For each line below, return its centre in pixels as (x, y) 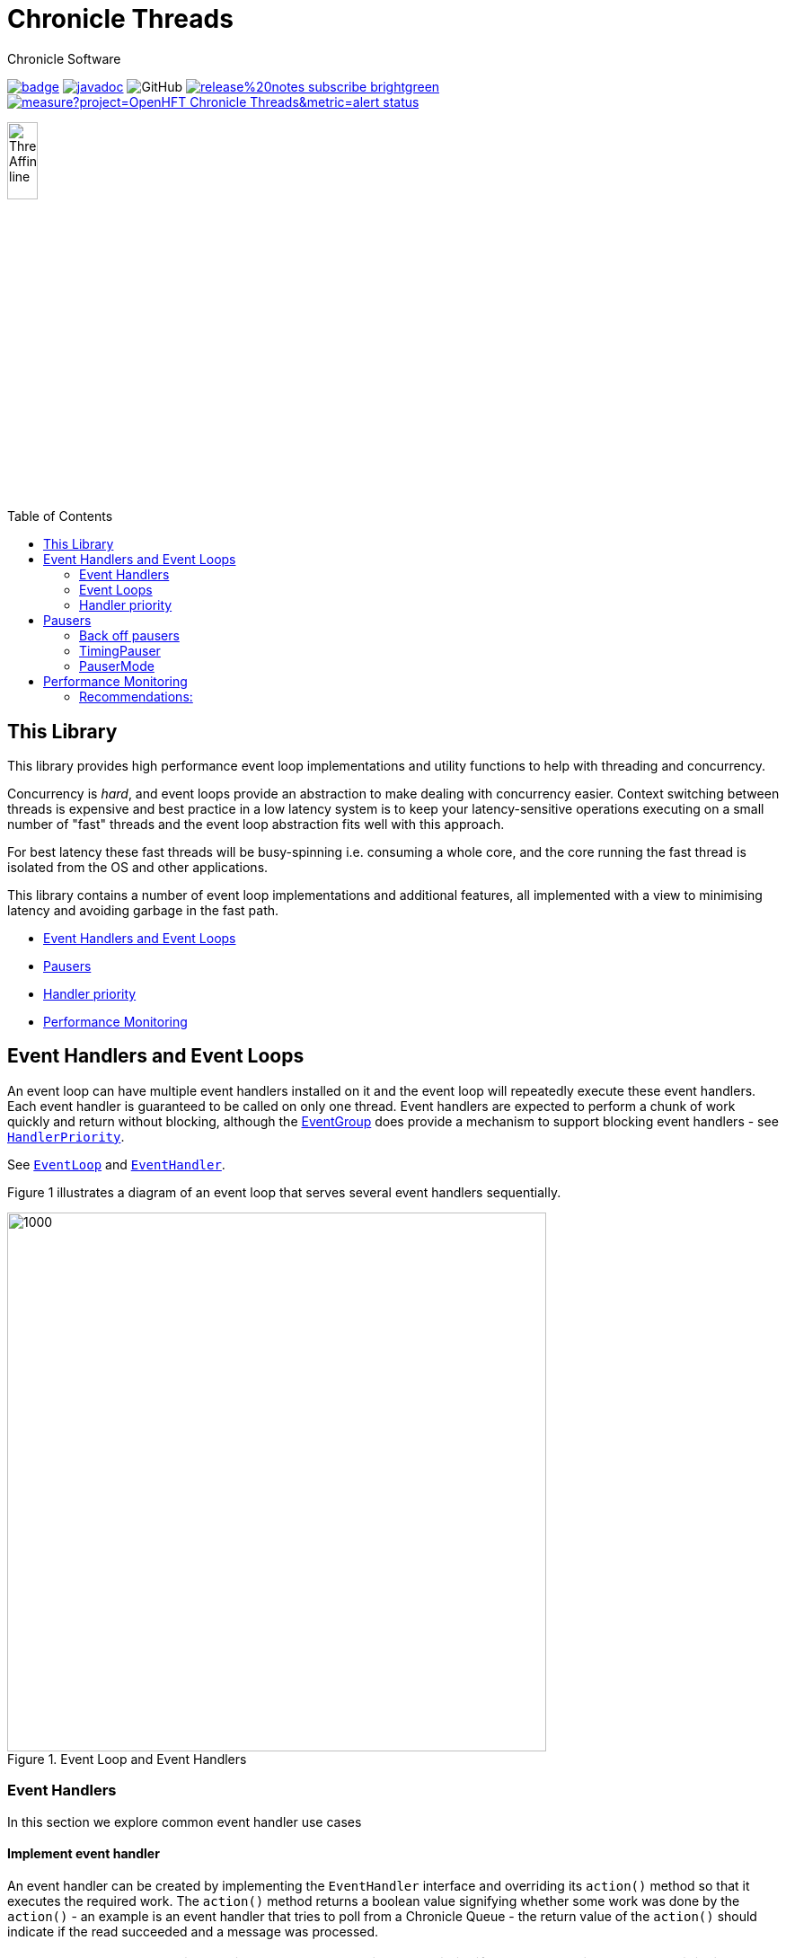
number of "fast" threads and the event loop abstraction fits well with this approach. (256, 824)
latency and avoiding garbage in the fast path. (143, 910)
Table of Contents (60, 516)
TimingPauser (120, 651)
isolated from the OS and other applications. (138, 867)
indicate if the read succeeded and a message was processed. (193, 1931)
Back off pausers (129, 636)
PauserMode (117, 666)
